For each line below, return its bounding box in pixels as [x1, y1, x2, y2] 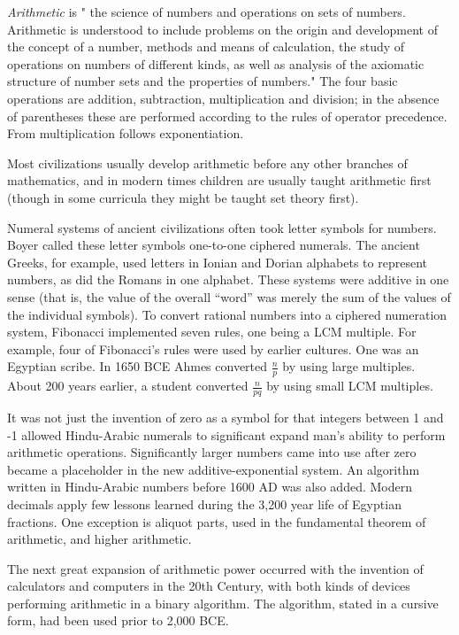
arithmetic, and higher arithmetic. [7, 530, 192, 548]
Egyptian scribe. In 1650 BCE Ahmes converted [7, 357, 268, 376]
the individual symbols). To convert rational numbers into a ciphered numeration [7, 305, 448, 323]
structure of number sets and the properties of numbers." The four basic [7, 72, 398, 90]
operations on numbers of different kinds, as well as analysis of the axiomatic [7, 54, 425, 73]
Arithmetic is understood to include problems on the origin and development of [7, 19, 438, 38]
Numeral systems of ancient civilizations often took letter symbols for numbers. [7, 218, 437, 236]
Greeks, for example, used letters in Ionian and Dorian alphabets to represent [7, 252, 427, 271]
